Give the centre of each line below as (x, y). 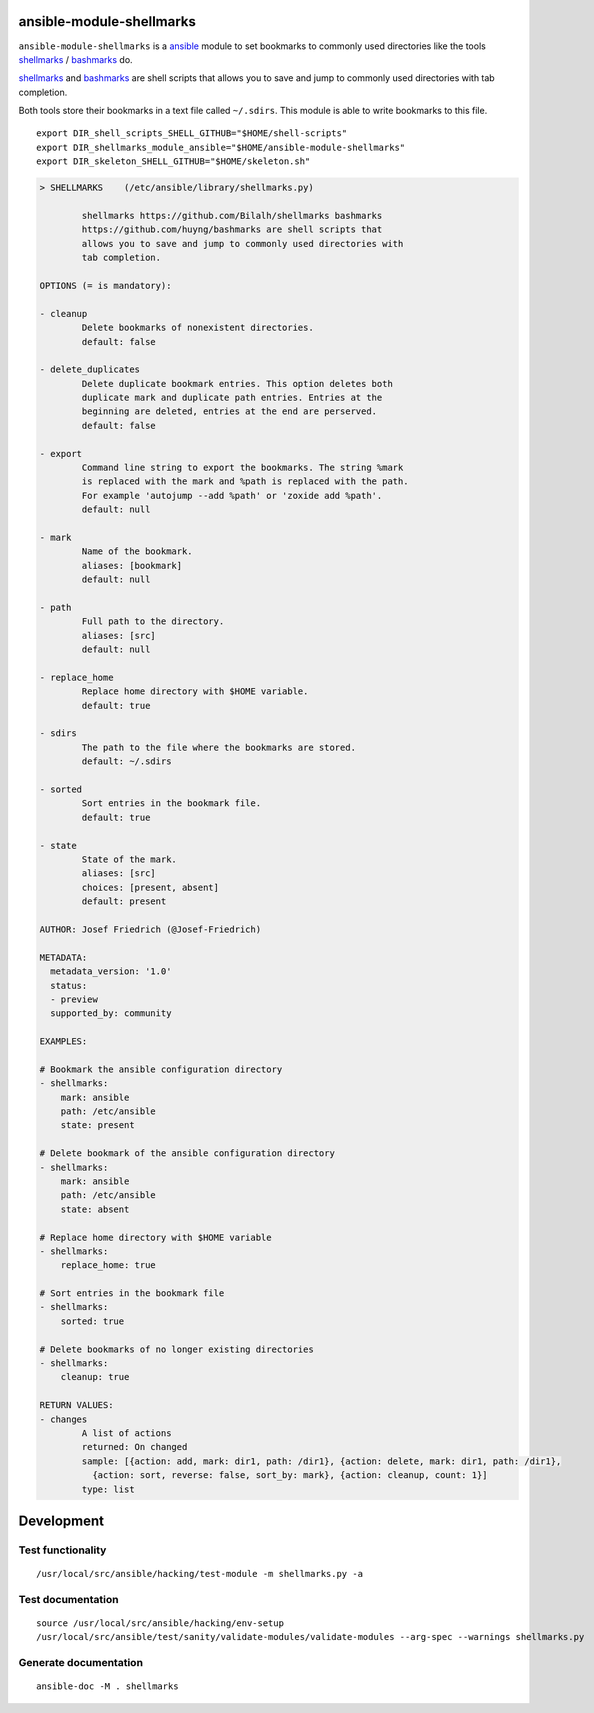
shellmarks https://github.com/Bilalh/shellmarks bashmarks (232, 216)
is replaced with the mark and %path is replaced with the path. (245, 481)
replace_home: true (108, 1265)
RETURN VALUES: (76, 1405)
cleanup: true (95, 1377)
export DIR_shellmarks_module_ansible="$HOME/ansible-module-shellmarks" (221, 147)
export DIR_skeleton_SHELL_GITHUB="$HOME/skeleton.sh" (173, 161)
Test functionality (62, 1550)
